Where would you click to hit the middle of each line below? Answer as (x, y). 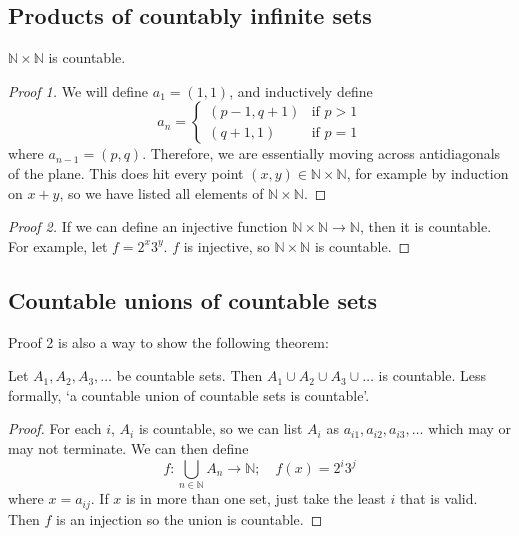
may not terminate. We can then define (128, 447)
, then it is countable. (425, 226)
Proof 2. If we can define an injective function (148, 226)
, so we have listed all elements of (161, 192)
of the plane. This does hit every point (126, 172)
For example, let (58, 245)
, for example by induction (427, 172)
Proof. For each (55, 428)
